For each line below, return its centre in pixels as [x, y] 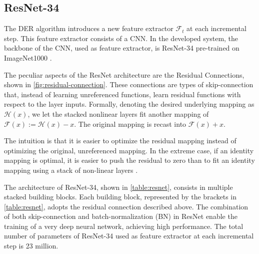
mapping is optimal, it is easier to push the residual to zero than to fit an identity [129, 160]
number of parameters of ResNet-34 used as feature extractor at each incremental [129, 236]
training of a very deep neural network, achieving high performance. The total [124, 226]
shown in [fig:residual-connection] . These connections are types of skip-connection [129, 84]
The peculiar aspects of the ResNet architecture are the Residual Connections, [124, 74]
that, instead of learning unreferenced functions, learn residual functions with [122, 94]
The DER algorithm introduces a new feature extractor [89, 28]
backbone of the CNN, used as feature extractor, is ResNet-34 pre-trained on [122, 48]
